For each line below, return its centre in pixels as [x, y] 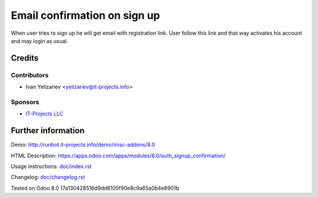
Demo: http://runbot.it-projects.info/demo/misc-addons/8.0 [83, 145]
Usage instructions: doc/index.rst [51, 166]
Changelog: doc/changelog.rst [48, 177]
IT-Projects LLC [44, 114]
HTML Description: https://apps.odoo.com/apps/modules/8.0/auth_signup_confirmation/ [118, 156]
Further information [48, 131]
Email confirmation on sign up [85, 15]
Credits [25, 58]
